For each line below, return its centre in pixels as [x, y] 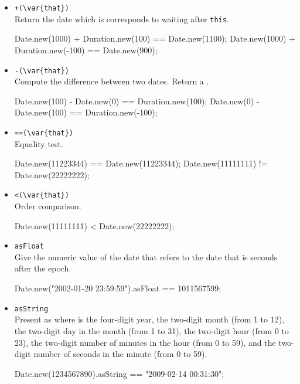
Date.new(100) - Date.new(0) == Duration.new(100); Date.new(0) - [137, 101]
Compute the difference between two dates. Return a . [112, 81]
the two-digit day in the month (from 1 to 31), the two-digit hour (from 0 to [151, 330]
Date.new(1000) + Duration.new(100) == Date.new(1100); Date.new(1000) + [155, 38]
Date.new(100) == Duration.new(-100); [86, 112]
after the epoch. [43, 268]
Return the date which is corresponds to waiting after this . [122, 18]
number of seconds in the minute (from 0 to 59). [120, 354]
